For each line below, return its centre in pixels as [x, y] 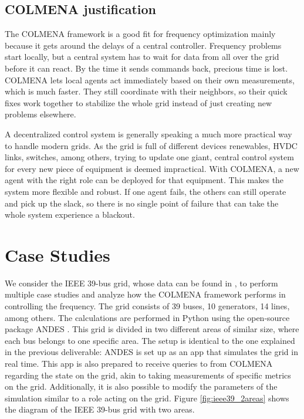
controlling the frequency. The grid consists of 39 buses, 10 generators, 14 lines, [147, 306]
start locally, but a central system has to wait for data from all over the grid [142, 57]
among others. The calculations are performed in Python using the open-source [147, 317]
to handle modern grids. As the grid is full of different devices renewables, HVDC [151, 145]
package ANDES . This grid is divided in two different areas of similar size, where [152, 329]
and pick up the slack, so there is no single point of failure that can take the [142, 203]
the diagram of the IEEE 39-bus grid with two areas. [100, 409]
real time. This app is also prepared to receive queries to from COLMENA [139, 363]
